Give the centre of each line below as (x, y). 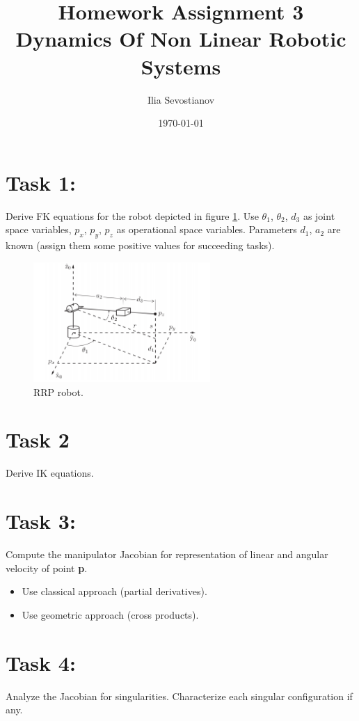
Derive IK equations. (50, 473)
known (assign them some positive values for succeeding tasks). (140, 245)
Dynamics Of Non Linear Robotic (181, 39)
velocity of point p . (47, 568)
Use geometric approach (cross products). (110, 614)
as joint (319, 215)
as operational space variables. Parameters (207, 229)
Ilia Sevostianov (181, 99)
